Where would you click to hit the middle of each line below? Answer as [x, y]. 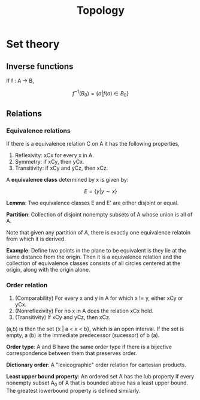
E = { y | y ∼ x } [101, 191]
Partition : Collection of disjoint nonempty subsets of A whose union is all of [99, 215]
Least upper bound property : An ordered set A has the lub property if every [100, 377]
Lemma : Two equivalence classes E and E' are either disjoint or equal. [93, 203]
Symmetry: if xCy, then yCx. [49, 162]
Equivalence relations [38, 131]
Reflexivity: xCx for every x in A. [54, 155]
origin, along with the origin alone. [48, 270]
